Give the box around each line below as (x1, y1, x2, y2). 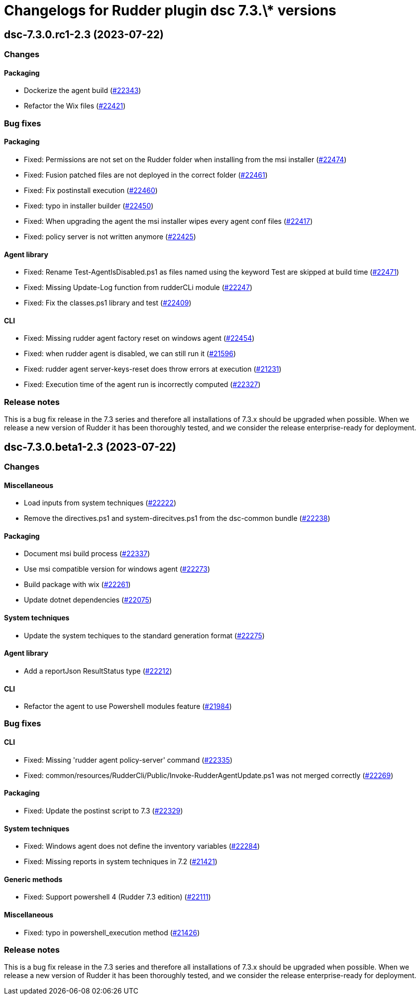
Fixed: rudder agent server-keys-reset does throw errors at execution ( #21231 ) (24, 365, 282, 374)
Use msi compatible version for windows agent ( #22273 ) (24, 565, 210, 574)
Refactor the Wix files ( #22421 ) (24, 101, 126, 110)
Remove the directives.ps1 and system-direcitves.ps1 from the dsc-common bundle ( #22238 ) (24, 514, 330, 523)
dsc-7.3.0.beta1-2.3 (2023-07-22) (4, 440, 177, 453)
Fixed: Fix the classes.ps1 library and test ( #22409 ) (24, 299, 192, 307)
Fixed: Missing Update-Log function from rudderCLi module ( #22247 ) (24, 283, 253, 292)
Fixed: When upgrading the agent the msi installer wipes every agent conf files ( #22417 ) (24, 216, 313, 225)
